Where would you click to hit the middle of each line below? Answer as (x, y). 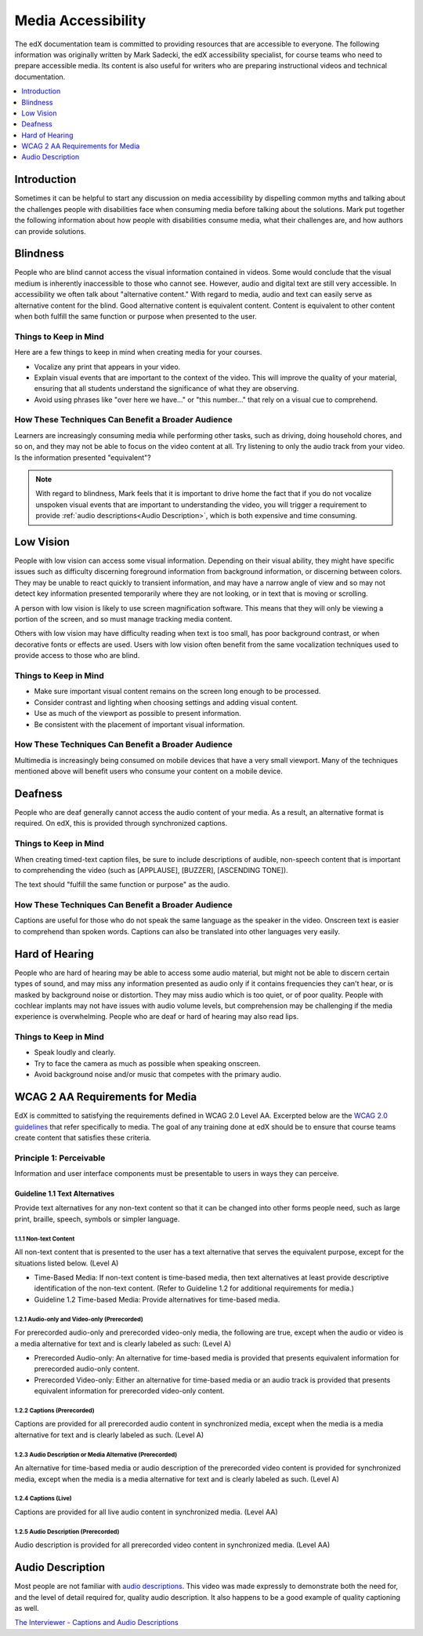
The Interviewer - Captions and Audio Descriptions (97, 1623)
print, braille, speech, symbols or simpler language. (97, 1219)
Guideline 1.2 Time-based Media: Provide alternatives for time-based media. (157, 1299)
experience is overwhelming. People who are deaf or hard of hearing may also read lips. (157, 1017)
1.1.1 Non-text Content (45, 1239)
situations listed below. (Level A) (67, 1263)
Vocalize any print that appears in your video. (107, 367)
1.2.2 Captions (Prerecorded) (54, 1410)
